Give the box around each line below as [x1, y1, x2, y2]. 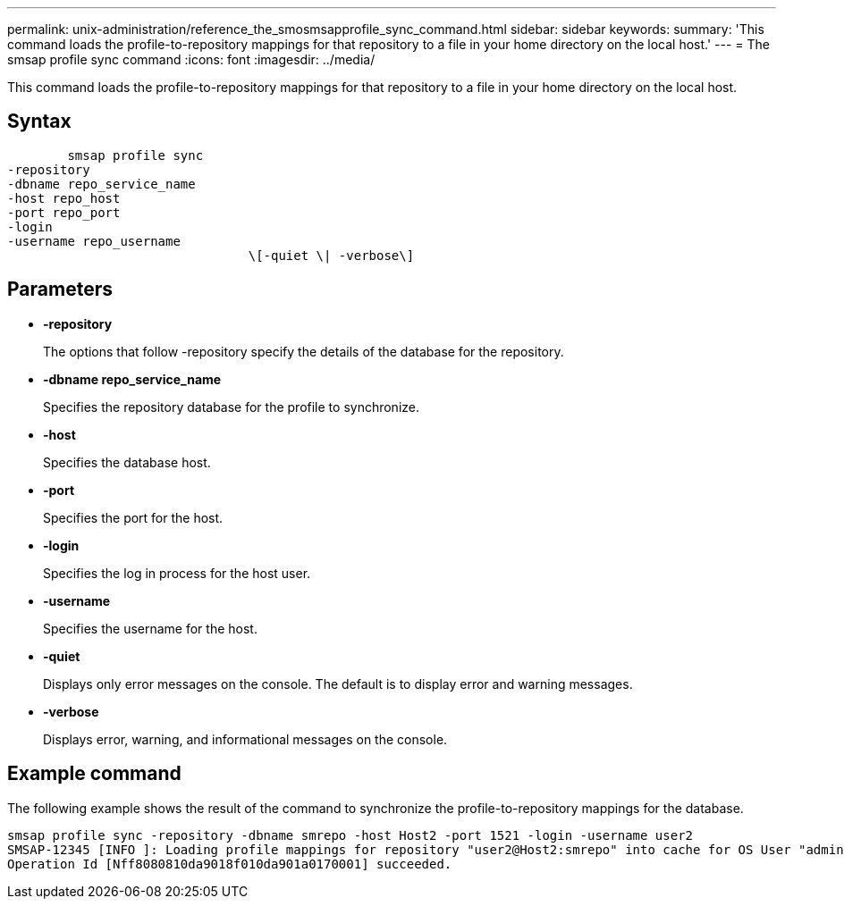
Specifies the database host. [43, 454, 211, 470]
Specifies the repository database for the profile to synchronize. [43, 398, 420, 415]
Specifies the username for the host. [43, 620, 257, 636]
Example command [7, 762, 181, 785]
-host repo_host [7, 190, 121, 206]
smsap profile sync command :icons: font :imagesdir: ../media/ [7, 52, 376, 67]
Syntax [7, 110, 72, 133]
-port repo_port [7, 205, 121, 220]
